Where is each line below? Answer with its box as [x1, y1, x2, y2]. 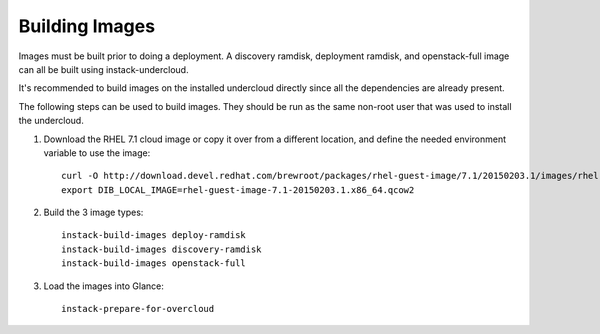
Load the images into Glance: [43, 280, 164, 292]
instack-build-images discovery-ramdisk [61, 243, 262, 255]
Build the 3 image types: [43, 206, 144, 219]
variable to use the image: [43, 146, 151, 159]
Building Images [18, 15, 155, 37]
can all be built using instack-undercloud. [18, 63, 189, 75]
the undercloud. [18, 115, 84, 127]
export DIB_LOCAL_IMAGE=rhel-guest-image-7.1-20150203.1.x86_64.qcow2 [61, 184, 415, 195]
